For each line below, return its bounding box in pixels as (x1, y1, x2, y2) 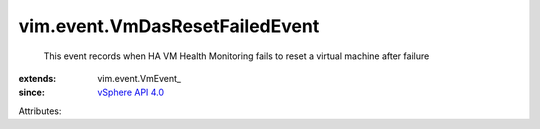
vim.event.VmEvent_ (97, 72, 182, 84)
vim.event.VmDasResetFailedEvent (18, 15, 320, 37)
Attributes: (18, 105, 62, 117)
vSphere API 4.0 (97, 86, 165, 99)
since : (18, 86, 45, 99)
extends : (18, 72, 57, 84)
